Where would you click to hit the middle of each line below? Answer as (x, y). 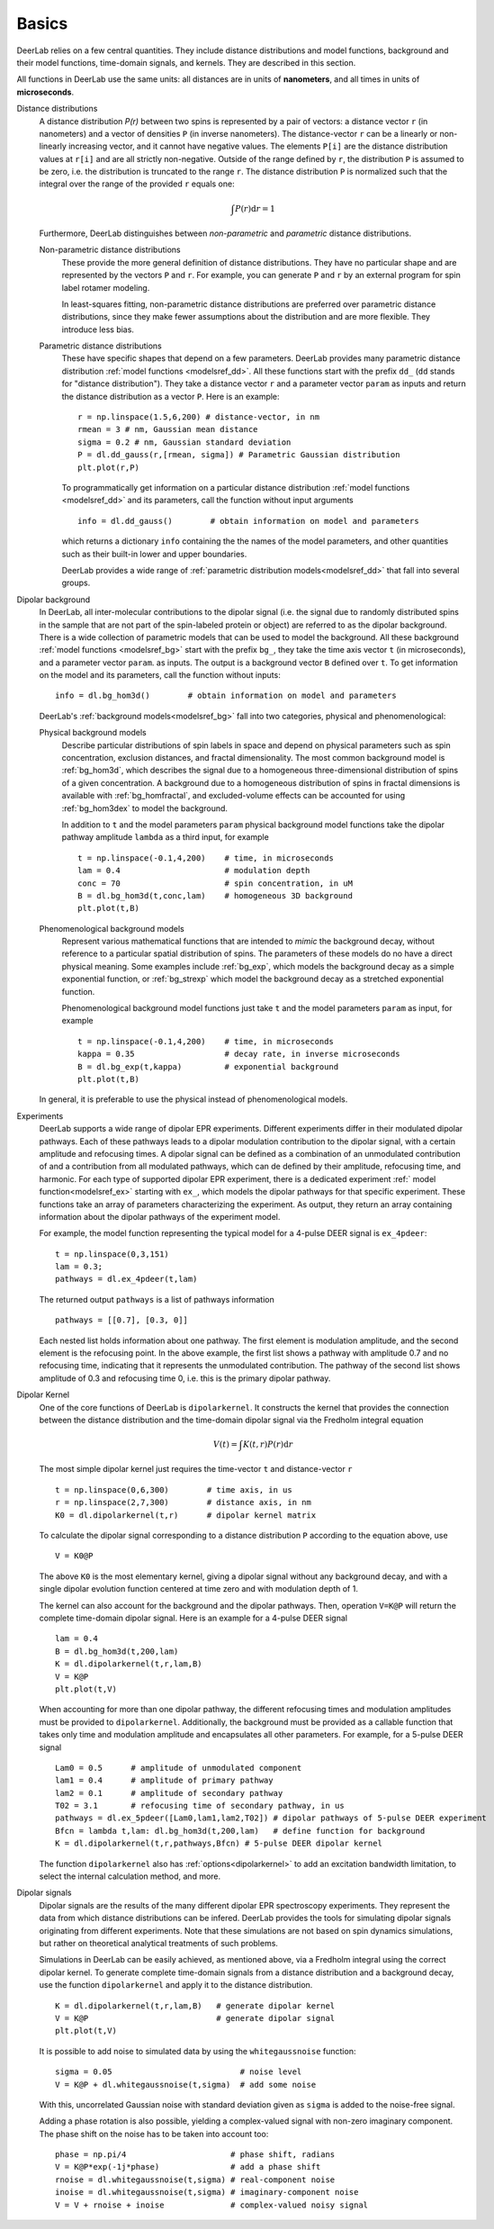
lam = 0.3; (79, 1267)
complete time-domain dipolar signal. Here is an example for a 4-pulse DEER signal (193, 1618)
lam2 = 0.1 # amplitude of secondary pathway (169, 1793)
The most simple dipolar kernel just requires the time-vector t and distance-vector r (196, 1469)
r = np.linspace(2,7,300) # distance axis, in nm (184, 1503)
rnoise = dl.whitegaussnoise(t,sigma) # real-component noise (195, 2179)
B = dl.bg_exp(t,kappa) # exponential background (208, 1066)
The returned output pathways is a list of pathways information (157, 1299)
